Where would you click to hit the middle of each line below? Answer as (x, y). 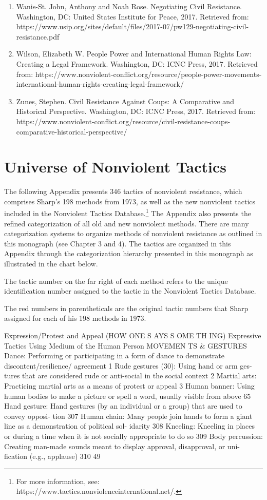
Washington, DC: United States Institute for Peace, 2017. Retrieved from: (132, 16)
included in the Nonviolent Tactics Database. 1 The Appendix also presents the (128, 213)
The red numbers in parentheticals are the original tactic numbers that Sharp (126, 308)
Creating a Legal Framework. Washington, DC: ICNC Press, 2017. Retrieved (137, 63)
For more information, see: (58, 481)
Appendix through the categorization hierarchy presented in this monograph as (129, 253)
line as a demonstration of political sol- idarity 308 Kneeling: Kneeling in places (130, 426)
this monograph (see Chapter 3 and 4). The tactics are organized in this (118, 243)
